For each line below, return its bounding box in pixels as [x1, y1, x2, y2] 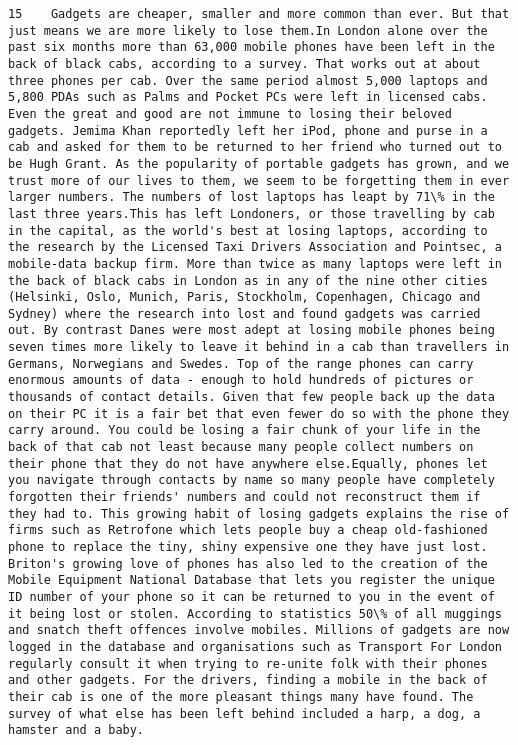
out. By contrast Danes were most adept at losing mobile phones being [8, 323, 495, 338]
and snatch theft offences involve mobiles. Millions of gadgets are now [8, 623, 510, 638]
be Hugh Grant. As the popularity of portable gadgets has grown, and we [8, 156, 510, 171]
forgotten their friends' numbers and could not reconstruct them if [8, 490, 481, 505]
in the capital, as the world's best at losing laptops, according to [8, 223, 488, 238]
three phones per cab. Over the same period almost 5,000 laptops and [8, 73, 488, 88]
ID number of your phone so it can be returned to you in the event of [8, 589, 495, 604]
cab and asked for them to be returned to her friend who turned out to [8, 140, 502, 155]
